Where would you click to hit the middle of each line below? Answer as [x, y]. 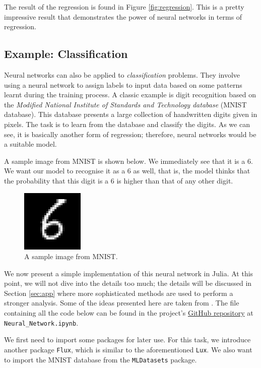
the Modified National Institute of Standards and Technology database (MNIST [125, 104]
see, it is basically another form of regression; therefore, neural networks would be [130, 134]
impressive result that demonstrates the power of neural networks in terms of [123, 16]
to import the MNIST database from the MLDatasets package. [101, 359]
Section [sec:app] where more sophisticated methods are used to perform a [119, 293]
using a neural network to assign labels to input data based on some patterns [123, 84]
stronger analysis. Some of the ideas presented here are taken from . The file [122, 303]
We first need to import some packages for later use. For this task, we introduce [127, 340]
